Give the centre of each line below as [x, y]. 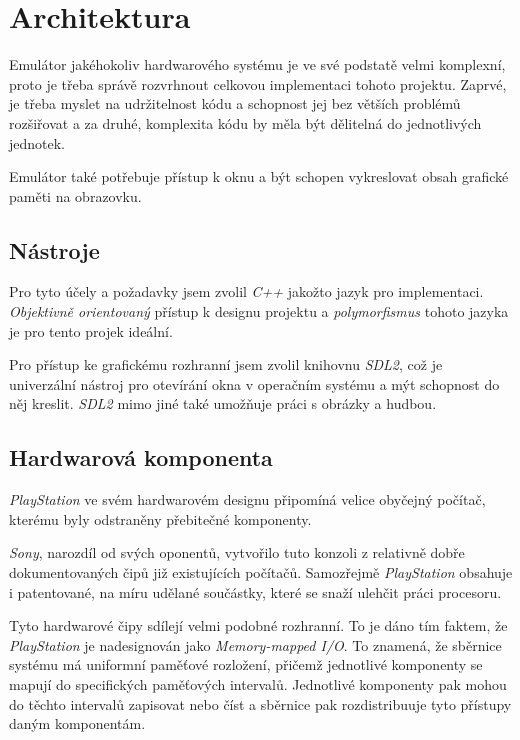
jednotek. [37, 142]
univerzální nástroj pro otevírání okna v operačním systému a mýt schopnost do [254, 383]
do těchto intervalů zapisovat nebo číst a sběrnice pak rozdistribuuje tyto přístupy [260, 703]
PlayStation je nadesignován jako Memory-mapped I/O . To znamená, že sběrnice [255, 644]
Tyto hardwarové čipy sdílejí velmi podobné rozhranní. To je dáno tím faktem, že [258, 625]
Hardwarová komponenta [141, 457]
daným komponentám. [77, 723]
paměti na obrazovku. [75, 195]
